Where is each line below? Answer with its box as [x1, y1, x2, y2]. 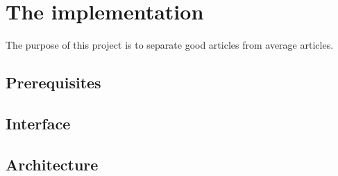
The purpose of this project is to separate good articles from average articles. [6, 38, 334, 52]
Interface [6, 112, 71, 134]
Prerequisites [6, 72, 101, 93]
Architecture [6, 153, 99, 175]
